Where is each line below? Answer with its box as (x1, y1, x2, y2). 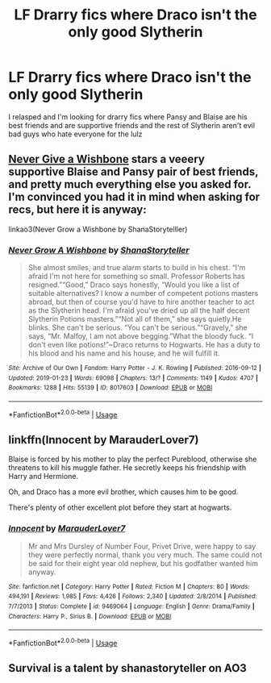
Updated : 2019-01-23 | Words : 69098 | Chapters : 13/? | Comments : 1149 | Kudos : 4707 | (8, 373, 258, 382)
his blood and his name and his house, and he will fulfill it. (27, 348, 220, 358)
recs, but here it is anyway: (8, 203, 147, 217)
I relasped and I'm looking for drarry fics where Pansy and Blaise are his (8, 111, 248, 122)
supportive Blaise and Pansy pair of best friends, (8, 165, 259, 179)
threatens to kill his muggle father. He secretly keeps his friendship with (8, 463, 247, 473)
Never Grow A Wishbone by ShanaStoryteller (8, 244, 190, 256)
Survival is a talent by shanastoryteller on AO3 (8, 661, 248, 675)
